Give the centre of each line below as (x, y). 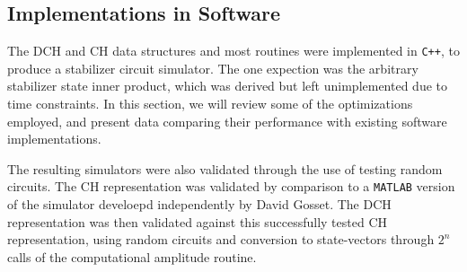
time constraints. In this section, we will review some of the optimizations (210, 104)
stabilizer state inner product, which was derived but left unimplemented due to (228, 86)
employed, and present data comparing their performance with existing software (227, 121)
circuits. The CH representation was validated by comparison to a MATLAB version (231, 186)
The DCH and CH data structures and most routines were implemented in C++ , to (233, 51)
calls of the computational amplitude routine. (132, 256)
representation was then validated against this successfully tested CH (197, 221)
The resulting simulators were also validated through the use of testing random (225, 168)
